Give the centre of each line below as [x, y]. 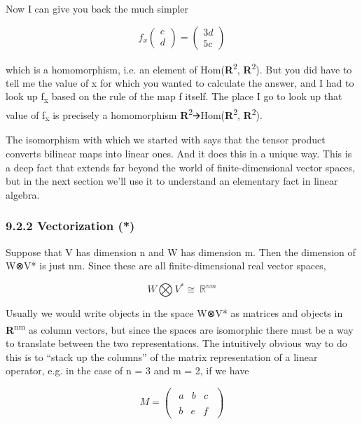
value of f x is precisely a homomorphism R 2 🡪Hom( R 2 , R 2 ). [134, 114]
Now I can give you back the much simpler [97, 8]
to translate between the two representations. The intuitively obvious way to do [176, 343]
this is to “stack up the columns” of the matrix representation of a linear [162, 356]
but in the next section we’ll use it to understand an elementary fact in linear [172, 181]
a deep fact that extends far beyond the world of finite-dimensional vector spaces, [180, 167]
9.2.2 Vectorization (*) [70, 226]
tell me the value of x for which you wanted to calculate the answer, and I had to [180, 82]
